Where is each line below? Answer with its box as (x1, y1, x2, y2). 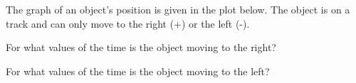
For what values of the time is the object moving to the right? (6, 40, 276, 55)
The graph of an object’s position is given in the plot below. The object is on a (6, 2, 350, 16)
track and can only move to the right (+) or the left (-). (6, 16, 250, 31)
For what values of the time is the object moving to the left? (6, 63, 270, 78)
